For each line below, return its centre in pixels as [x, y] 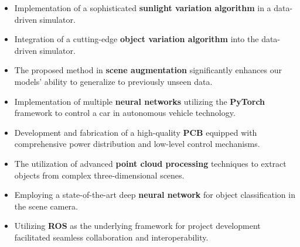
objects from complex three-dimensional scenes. [99, 175]
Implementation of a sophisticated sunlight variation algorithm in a [143, 8]
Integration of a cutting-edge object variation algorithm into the [137, 39]
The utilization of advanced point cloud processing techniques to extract [150, 163]
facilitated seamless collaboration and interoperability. [111, 237]
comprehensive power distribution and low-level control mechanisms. [137, 144]
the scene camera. [46, 206]
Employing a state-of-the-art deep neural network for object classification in [155, 195]
